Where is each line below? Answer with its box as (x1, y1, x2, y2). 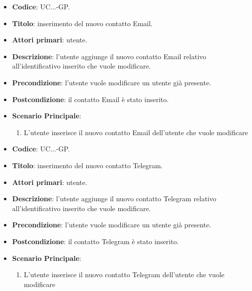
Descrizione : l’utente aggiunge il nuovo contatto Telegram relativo (12, 193, 216, 204)
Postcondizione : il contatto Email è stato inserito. (12, 94, 169, 104)
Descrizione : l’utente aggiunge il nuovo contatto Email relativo (12, 51, 207, 61)
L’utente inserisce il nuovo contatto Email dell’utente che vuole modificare (24, 127, 248, 137)
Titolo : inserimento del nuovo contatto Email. (12, 18, 153, 28)
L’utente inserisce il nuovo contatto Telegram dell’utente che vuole (24, 269, 224, 280)
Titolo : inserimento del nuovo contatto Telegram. (12, 160, 163, 170)
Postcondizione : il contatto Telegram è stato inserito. (12, 236, 179, 246)
